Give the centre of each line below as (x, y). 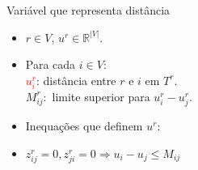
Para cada (51, 64)
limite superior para (101, 96)
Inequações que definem (84, 126)
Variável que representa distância (88, 10)
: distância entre (76, 80)
